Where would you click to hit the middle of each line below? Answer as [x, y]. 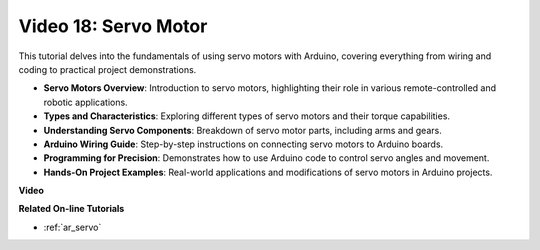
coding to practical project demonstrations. [107, 69]
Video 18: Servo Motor [113, 26]
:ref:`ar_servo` [72, 227]
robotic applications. [86, 102]
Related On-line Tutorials [71, 209]
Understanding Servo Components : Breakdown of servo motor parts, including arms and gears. [242, 130]
